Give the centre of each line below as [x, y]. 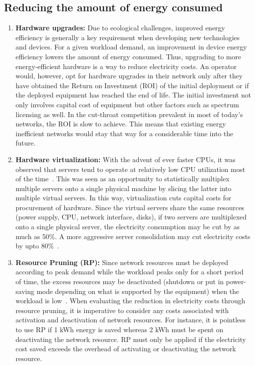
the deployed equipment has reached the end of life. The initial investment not [133, 95]
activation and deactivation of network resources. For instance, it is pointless [130, 320]
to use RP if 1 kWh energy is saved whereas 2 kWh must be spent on [119, 329]
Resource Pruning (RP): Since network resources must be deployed [122, 262]
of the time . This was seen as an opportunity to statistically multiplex [122, 179]
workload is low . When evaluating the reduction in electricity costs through [130, 301]
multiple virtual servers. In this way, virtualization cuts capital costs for [123, 198]
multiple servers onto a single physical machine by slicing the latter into [123, 188]
